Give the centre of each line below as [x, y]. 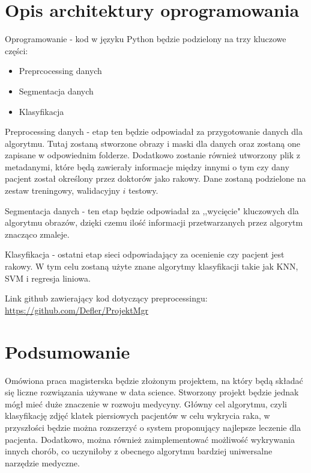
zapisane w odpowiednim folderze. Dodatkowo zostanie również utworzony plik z [152, 155]
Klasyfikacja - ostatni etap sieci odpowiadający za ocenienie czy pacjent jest [145, 254]
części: [17, 50]
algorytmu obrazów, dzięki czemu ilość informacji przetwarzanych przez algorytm [154, 222]
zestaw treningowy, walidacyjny [62, 190]
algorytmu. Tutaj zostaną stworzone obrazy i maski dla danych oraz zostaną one [152, 143]
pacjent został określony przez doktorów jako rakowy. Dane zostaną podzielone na [155, 178]
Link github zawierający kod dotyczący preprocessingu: [106, 298]
